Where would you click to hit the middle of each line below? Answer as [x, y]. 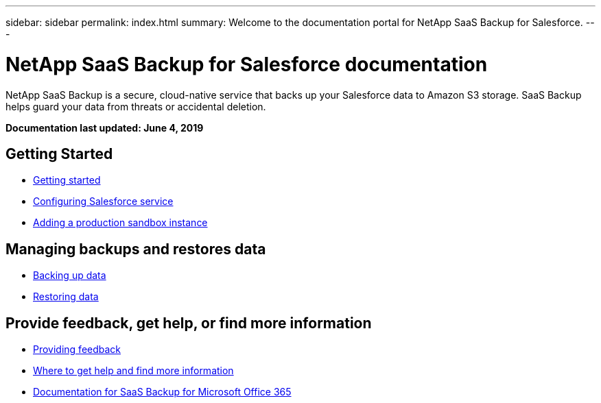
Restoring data [66, 297]
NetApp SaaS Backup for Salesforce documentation [247, 64]
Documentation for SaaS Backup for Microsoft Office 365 [162, 392]
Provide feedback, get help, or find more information [189, 323]
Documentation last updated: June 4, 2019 [105, 127]
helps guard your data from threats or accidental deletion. [136, 106]
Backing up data [70, 276]
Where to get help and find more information [133, 371]
